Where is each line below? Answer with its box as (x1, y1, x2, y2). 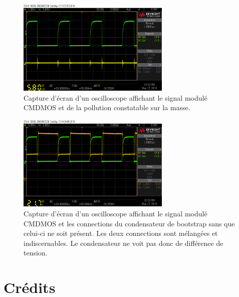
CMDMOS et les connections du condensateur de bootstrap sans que (24, 218, 235, 228)
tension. (24, 247, 48, 258)
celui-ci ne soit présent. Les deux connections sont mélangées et (24, 228, 218, 238)
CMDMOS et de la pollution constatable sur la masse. (24, 102, 190, 113)
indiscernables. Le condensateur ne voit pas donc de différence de (24, 237, 223, 248)
